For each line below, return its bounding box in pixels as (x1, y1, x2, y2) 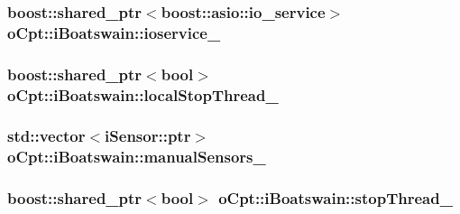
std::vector (7, 125, 86, 147)
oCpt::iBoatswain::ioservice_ (7, 21, 221, 43)
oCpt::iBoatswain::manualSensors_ (7, 145, 266, 168)
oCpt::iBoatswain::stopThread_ (218, 187, 453, 209)
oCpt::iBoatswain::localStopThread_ (7, 83, 279, 106)
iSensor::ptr (105, 125, 191, 147)
